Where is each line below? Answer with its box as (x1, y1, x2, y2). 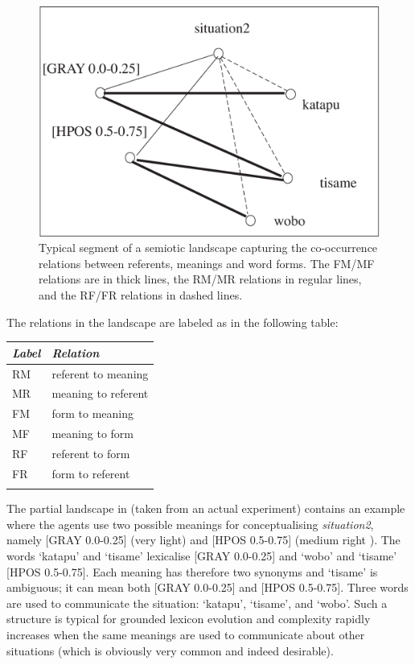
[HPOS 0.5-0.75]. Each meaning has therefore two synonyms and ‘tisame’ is (6, 563, 378, 580)
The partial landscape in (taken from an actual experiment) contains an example (6, 500, 405, 517)
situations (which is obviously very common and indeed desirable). (6, 642, 334, 659)
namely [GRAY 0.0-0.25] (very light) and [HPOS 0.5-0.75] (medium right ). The (6, 531, 401, 548)
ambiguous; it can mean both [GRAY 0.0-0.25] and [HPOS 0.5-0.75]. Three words (6, 579, 409, 596)
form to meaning (51, 405, 134, 422)
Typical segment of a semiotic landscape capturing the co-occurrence (39, 239, 378, 256)
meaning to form (51, 425, 134, 442)
